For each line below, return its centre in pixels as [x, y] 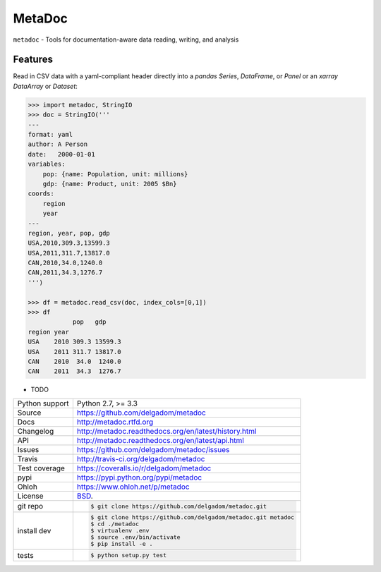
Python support [43, 403]
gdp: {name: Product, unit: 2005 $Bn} [110, 184]
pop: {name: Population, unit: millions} [115, 174]
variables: [47, 164]
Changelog [36, 431]
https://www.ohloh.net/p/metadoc [133, 487]
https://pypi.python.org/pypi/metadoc [139, 477]
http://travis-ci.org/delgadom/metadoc [141, 458]
